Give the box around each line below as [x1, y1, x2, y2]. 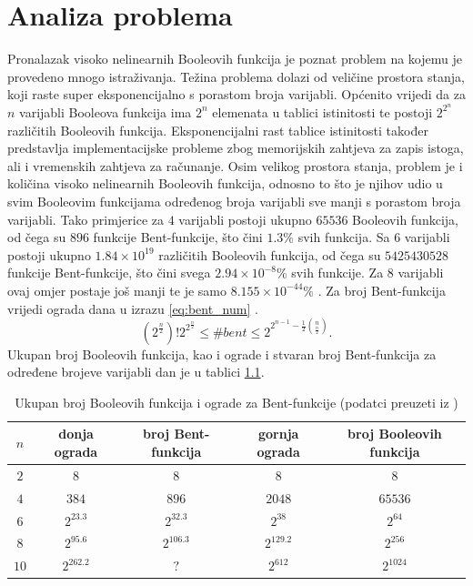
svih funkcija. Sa [297, 227, 390, 247]
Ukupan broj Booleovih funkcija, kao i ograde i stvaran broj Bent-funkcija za [7, 344, 437, 363]
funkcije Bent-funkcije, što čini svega [7, 263, 211, 282]
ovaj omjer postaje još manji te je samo [7, 280, 226, 299]
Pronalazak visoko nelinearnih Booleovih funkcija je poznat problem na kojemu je [7, 49, 462, 68]
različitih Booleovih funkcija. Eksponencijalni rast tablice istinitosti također [7, 120, 428, 139]
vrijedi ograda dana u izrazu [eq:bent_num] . [7, 298, 258, 318]
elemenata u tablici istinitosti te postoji [212, 102, 433, 121]
